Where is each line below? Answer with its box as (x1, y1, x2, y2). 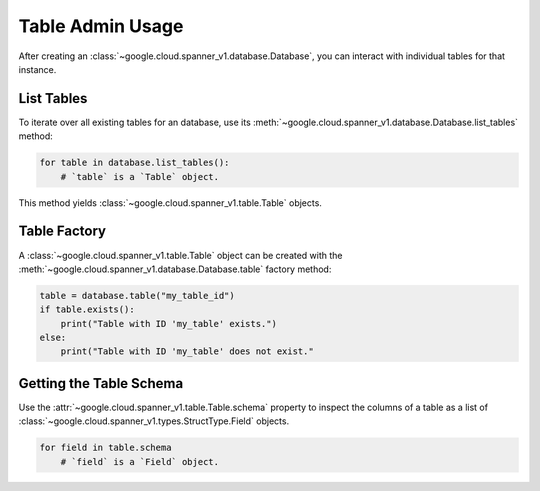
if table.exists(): (39, 304, 135, 315)
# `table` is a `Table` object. (60, 171, 220, 182)
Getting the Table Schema (18, 375, 184, 392)
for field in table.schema (39, 442, 172, 454)
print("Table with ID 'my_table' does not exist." (60, 346, 314, 357)
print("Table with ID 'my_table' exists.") (60, 318, 277, 329)
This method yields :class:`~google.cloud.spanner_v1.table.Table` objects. (18, 196, 322, 209)
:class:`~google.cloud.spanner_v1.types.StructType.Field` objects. (18, 415, 290, 427)
